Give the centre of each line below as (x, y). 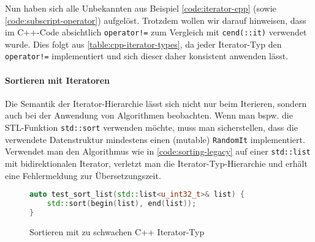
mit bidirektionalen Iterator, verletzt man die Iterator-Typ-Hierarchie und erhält (156, 163)
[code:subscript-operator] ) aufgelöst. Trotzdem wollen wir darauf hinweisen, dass (156, 20)
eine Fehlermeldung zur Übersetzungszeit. (83, 175)
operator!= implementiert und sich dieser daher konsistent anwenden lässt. (147, 56)
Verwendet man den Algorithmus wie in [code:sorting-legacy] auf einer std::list (158, 151)
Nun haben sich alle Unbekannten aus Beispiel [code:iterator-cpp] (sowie (141, 8)
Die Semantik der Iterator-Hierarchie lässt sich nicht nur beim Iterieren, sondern (156, 103)
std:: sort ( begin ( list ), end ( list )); (122, 204)
